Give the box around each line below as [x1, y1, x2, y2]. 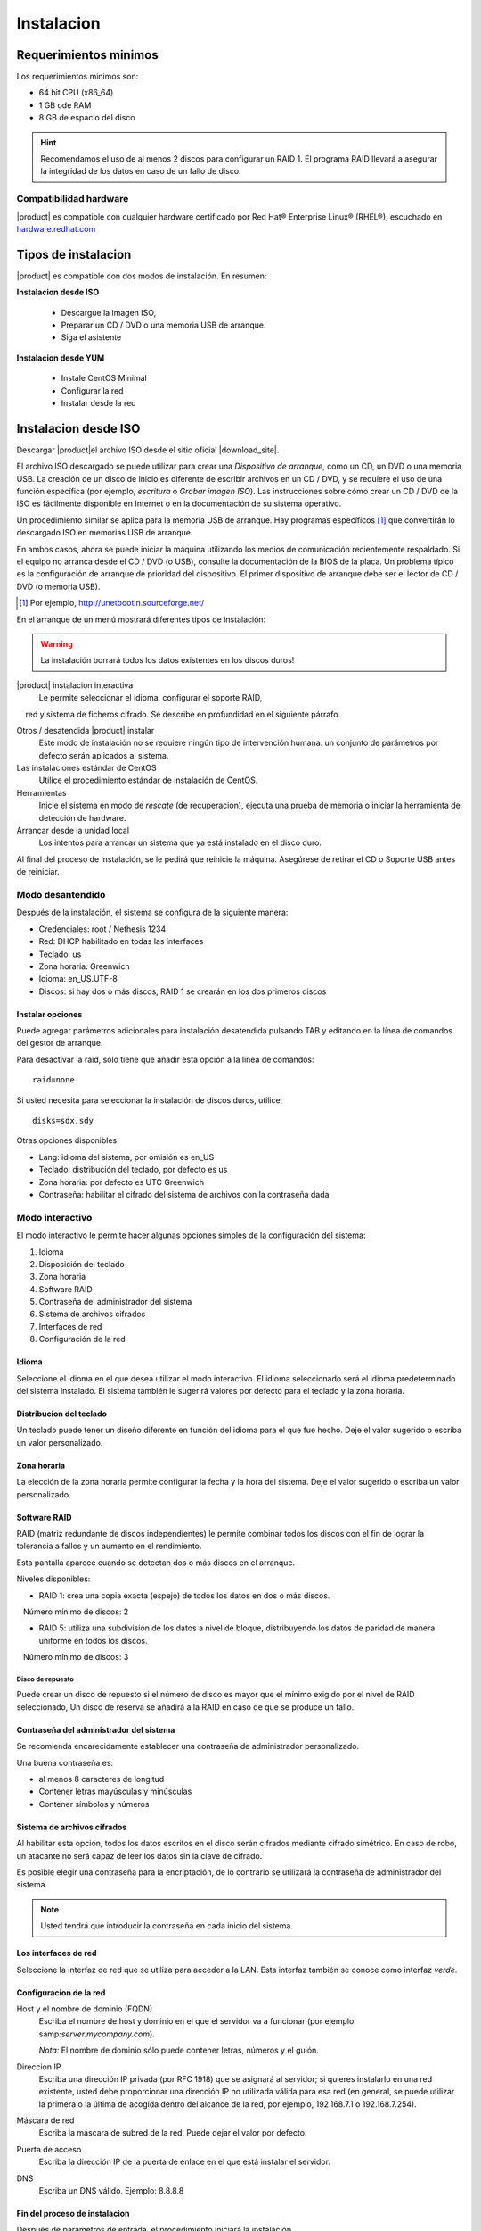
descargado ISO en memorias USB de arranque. [16, 527, 193, 538]
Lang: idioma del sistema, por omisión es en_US [38, 1151, 215, 1162]
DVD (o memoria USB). [16, 581, 101, 592]
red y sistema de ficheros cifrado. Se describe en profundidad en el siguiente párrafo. [25, 709, 341, 719]
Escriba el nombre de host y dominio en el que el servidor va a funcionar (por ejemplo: [38, 2016, 356, 2027]
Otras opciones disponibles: [16, 1135, 119, 1146]
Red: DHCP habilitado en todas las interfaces [38, 936, 204, 947]
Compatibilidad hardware [16, 193, 129, 205]
